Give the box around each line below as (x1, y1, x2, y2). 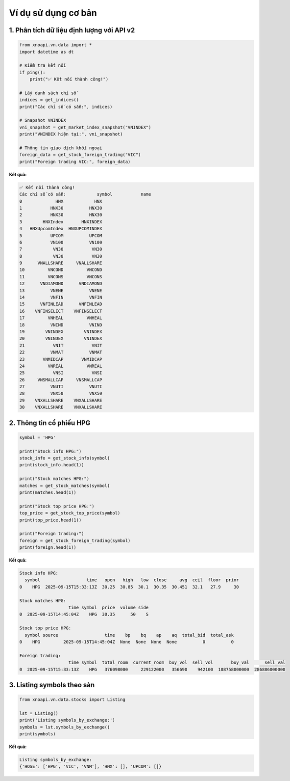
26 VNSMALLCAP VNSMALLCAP (19, 377, 102, 382)
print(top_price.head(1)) (19, 517, 82, 523)
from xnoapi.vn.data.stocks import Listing (19, 697, 126, 702)
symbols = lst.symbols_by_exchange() (19, 724, 110, 730)
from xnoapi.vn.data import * (19, 42, 92, 48)
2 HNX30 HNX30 (19, 212, 102, 218)
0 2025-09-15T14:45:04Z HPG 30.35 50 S (19, 612, 149, 617)
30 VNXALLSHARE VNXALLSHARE (19, 404, 102, 410)
